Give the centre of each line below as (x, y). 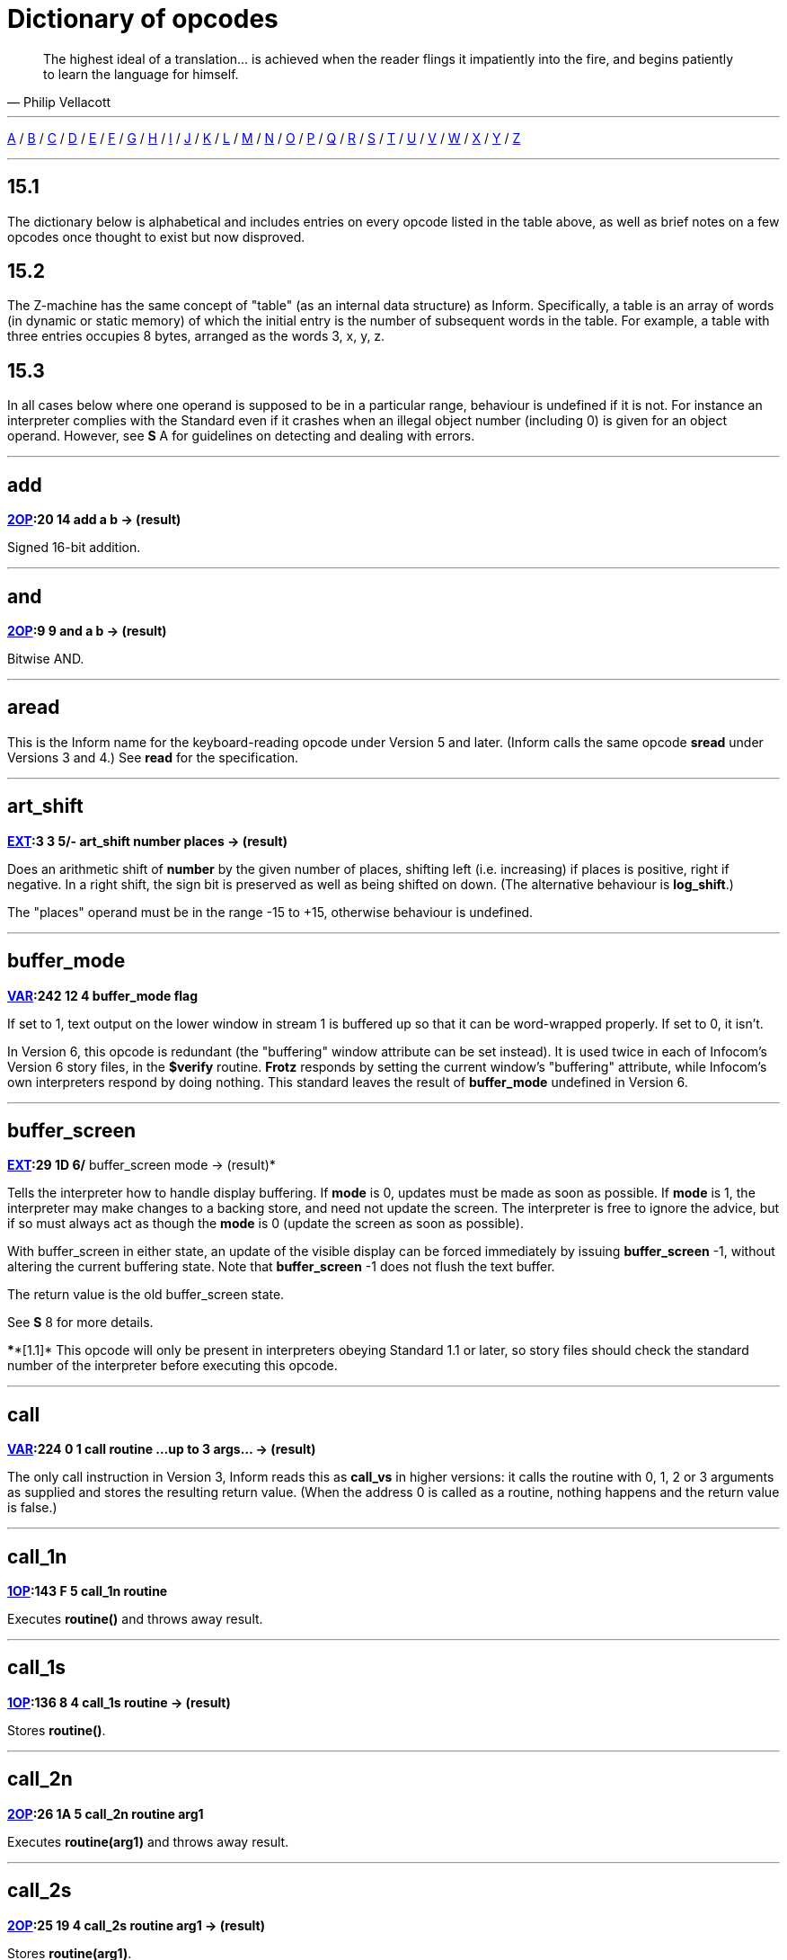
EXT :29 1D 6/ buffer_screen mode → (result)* (141, 1165)
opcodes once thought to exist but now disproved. (156, 236)
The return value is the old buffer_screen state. (146, 1295)
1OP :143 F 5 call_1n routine (88, 1591)
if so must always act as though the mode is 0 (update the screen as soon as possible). (265, 1224)
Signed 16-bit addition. (74, 548)
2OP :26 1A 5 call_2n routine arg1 (106, 1813)
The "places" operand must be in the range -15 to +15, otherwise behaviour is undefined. (270, 912)
